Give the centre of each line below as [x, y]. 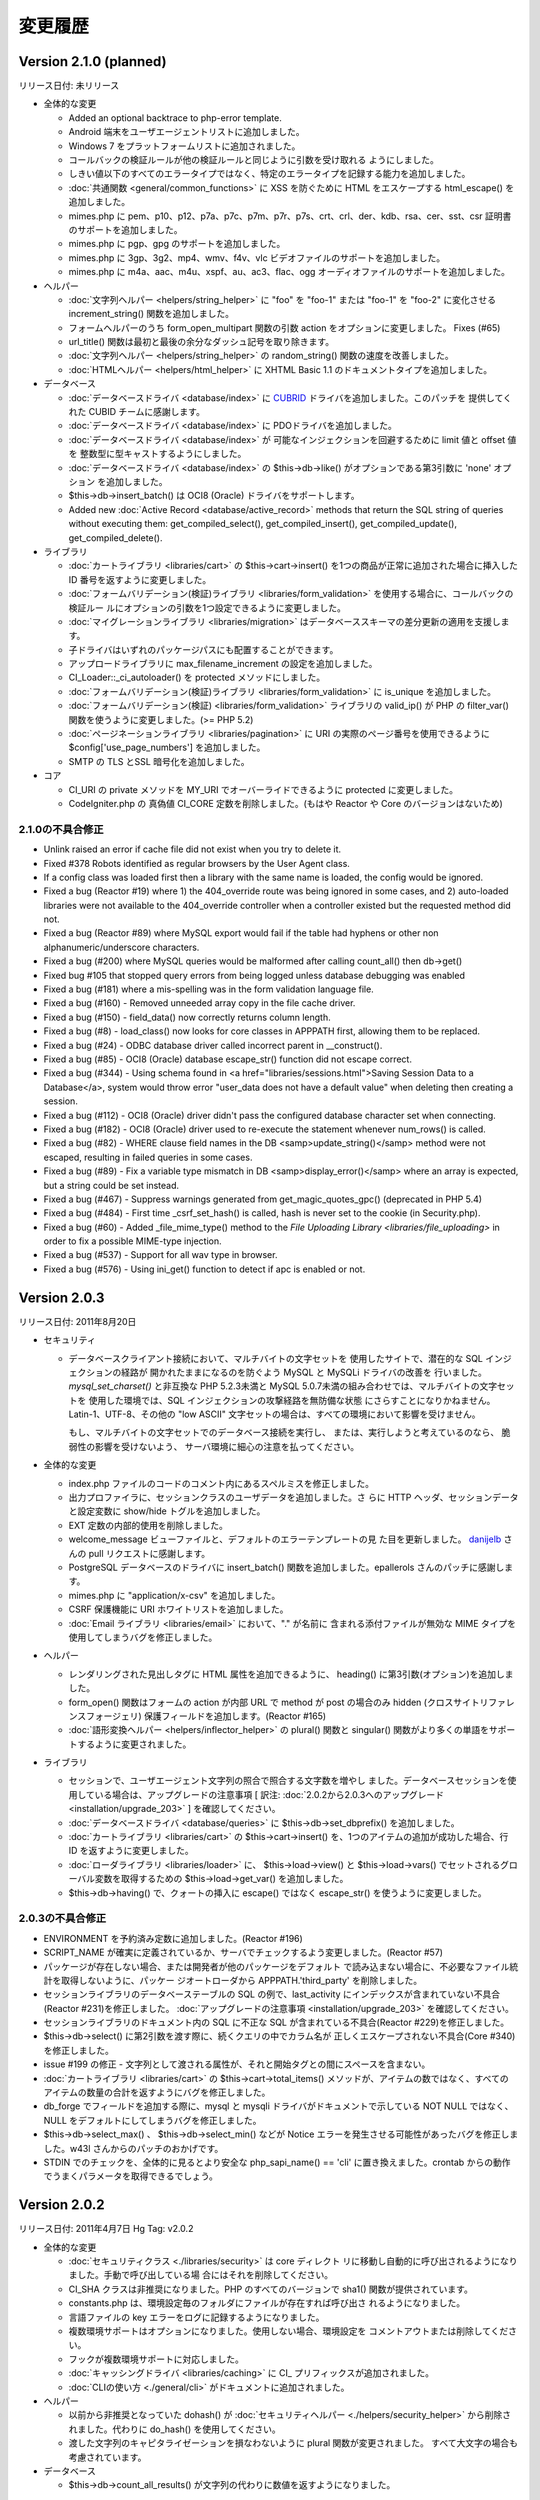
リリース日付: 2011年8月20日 [77, 1321]
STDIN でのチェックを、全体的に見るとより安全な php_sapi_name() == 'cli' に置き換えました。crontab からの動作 [277, 2162]
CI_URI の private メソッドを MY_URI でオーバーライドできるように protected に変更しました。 [263, 789]
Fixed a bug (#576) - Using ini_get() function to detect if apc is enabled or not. [204, 1269]
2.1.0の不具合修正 [61, 829]
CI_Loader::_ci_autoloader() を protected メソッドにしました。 [196, 677]
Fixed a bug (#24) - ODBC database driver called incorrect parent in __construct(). [213, 1045]
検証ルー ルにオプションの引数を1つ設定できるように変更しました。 [207, 607]
